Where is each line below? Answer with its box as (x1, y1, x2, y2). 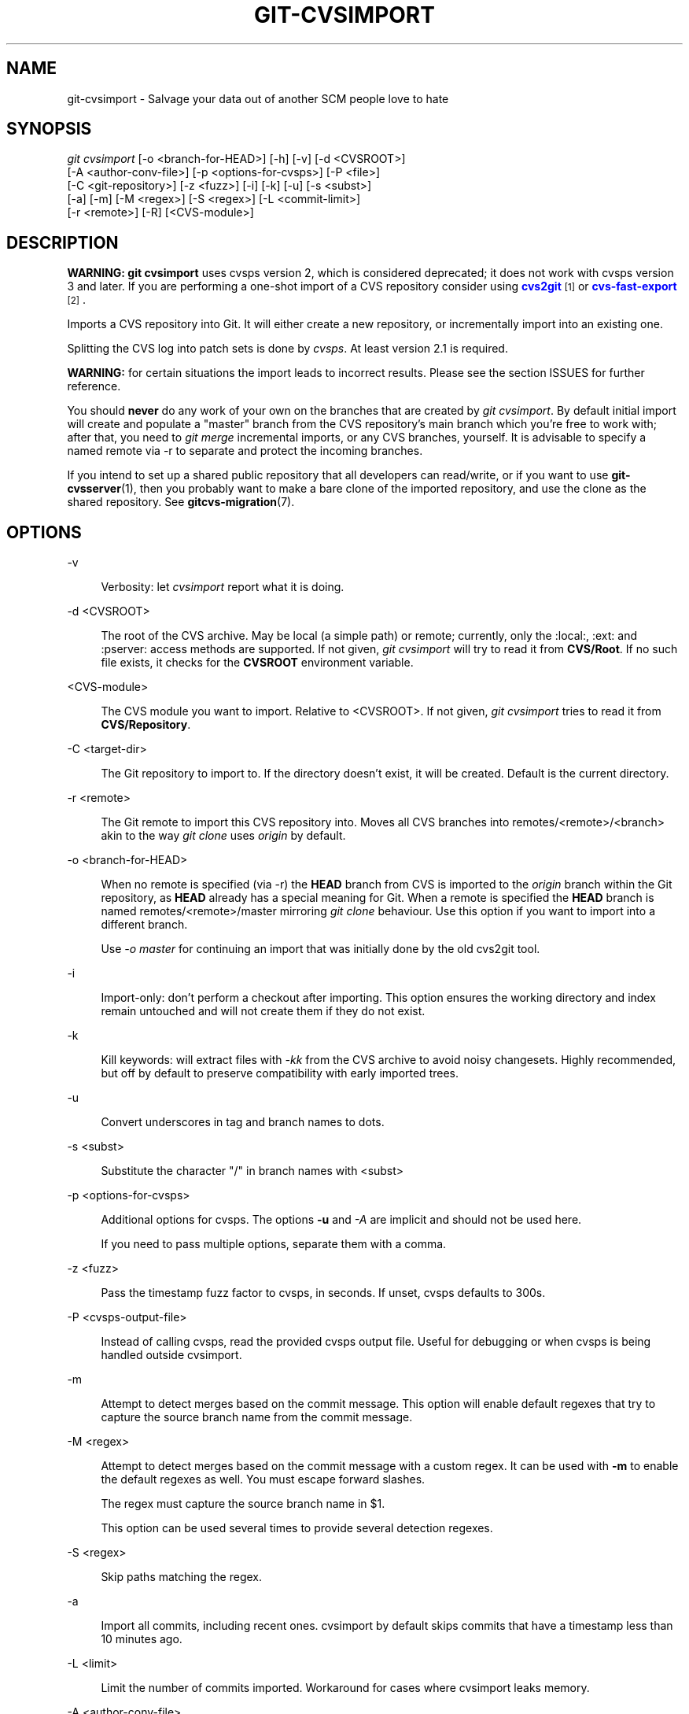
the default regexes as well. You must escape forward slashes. (101, 1472, 426, 1487)
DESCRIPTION (6, 232, 119, 253)
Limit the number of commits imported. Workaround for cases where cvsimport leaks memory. (101, 1681, 590, 1695)
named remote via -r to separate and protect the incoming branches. (67, 444, 423, 458)
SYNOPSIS (6, 119, 92, 139)
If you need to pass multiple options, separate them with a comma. (101, 1237, 447, 1251)
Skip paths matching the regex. (101, 1570, 263, 1584)
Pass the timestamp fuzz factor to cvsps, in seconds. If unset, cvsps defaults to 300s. (101, 1286, 546, 1300)
